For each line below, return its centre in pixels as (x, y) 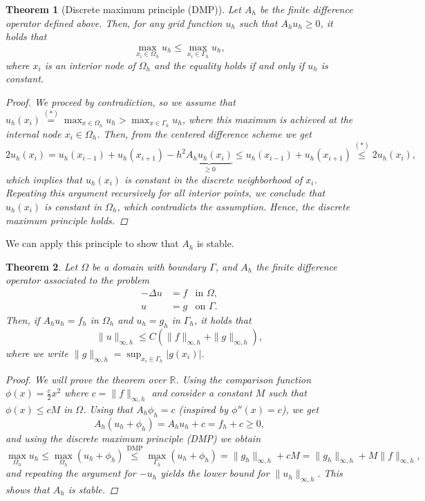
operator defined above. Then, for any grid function (114, 22)
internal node (34, 133)
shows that (28, 489)
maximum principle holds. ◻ (67, 220)
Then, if (23, 319)
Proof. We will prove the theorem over (86, 379)
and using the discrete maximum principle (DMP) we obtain (133, 438)
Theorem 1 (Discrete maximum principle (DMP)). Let (123, 9)
